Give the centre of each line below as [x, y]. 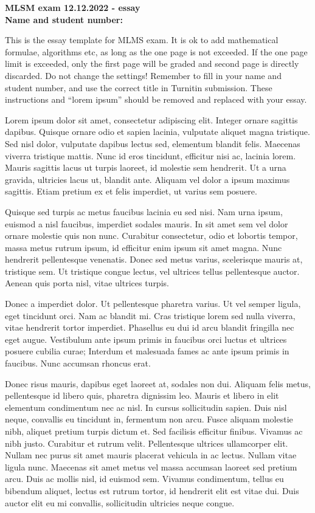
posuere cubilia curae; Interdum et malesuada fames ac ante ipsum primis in [147, 351]
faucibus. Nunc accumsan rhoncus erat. [78, 363]
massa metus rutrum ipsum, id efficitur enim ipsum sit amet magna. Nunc [144, 247]
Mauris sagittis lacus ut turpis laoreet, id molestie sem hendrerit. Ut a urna [146, 167]
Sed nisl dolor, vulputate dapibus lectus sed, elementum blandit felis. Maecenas [153, 143]
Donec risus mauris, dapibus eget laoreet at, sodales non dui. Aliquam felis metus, [158, 383]
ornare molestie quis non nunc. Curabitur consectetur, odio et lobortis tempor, [151, 236]
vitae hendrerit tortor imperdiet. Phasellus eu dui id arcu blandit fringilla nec [150, 327]
